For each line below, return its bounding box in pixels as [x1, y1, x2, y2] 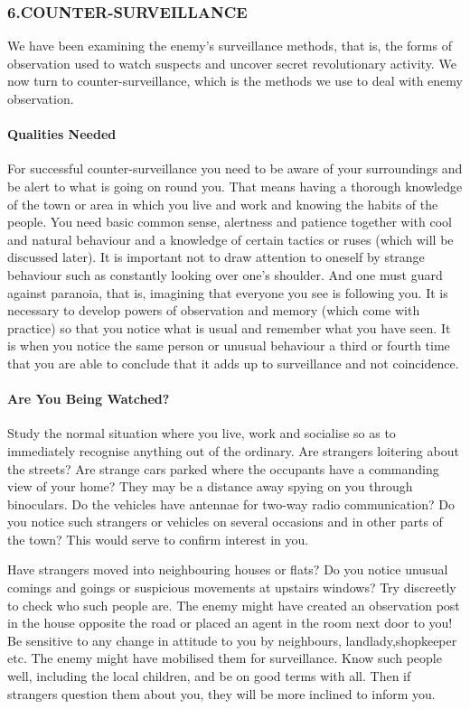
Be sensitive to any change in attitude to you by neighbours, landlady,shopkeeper [7, 630, 457, 649]
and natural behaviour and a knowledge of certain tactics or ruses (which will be [7, 229, 454, 248]
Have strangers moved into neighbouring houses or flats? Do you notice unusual [7, 560, 448, 579]
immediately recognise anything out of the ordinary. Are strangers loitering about [7, 441, 459, 460]
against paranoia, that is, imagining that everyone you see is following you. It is [7, 283, 448, 302]
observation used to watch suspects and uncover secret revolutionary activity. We [7, 53, 456, 72]
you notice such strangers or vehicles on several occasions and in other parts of [7, 512, 443, 531]
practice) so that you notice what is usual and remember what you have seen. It [7, 318, 451, 337]
